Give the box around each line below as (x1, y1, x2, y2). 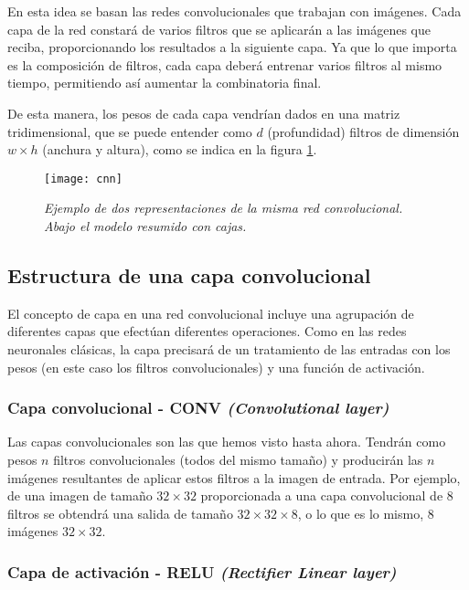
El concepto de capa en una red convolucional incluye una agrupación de (7, 303, 414, 322)
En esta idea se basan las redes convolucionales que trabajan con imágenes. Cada (7, 2, 462, 20)
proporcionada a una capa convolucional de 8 (200, 486, 453, 505)
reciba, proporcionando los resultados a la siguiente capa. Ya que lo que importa (7, 37, 457, 57)
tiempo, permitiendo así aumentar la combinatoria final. (7, 73, 322, 92)
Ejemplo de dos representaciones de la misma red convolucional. (44, 198, 403, 217)
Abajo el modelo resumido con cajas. (44, 216, 247, 235)
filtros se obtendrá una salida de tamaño (7, 503, 233, 522)
